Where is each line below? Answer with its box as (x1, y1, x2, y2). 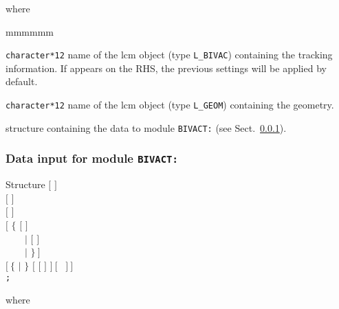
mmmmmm (6, 24, 54, 38)
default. (6, 74, 38, 89)
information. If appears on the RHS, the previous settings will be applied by (6, 60, 327, 75)
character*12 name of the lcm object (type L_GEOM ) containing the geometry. (6, 98, 334, 112)
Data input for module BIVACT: (6, 150, 178, 167)
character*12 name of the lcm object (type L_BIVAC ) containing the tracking (6, 47, 333, 62)
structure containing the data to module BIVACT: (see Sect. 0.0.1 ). (6, 120, 287, 135)
